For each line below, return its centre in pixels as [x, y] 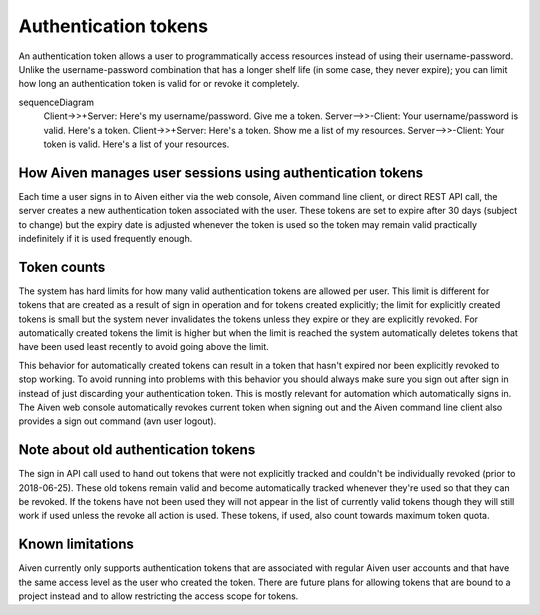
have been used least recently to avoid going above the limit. [143, 347]
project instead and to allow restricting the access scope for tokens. [158, 596]
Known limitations [76, 544]
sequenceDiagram [56, 102]
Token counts [62, 266]
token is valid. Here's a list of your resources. [136, 144]
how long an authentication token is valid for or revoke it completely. [159, 84]
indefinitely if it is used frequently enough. [105, 238]
